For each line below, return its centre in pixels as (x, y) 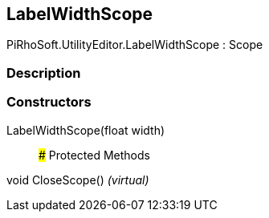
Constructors (49, 102)
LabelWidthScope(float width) (86, 130)
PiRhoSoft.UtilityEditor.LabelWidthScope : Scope (135, 45)
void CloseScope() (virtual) (78, 180)
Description (44, 73)
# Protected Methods (94, 155)
